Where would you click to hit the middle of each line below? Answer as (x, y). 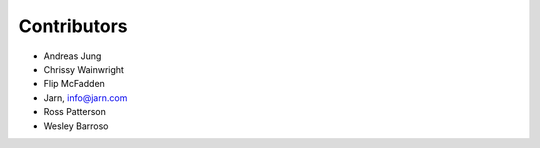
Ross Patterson (75, 112)
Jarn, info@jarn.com (85, 97)
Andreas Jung (72, 56)
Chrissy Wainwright (84, 69)
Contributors (73, 26)
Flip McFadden (74, 84)
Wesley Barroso (76, 126)
